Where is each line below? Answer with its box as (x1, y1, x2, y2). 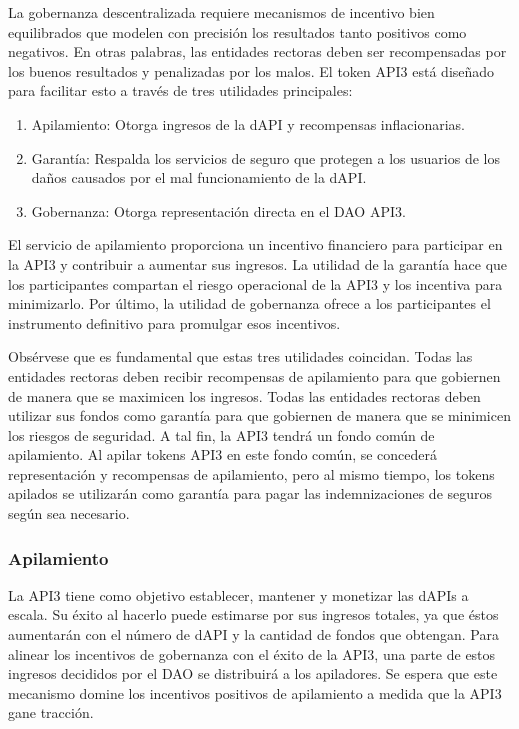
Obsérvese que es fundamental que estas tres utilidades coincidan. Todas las (8, 346, 473, 367)
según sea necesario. (8, 503, 130, 524)
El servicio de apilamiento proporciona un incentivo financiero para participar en (8, 234, 503, 255)
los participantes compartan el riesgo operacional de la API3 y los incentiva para (8, 273, 503, 294)
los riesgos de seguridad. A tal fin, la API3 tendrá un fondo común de (8, 424, 435, 445)
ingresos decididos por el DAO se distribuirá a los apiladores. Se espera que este (8, 663, 498, 684)
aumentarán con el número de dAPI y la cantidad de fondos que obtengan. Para (8, 624, 499, 645)
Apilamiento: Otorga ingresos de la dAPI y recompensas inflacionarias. (31, 113, 465, 134)
